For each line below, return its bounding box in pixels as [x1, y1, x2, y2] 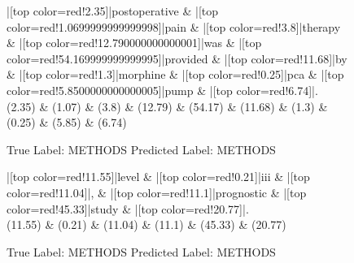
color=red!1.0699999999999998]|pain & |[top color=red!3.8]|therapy [7, 18, 341, 35]
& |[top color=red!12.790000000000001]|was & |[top [7, 34, 262, 51]
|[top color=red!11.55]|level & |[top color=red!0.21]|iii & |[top [7, 168, 310, 185]
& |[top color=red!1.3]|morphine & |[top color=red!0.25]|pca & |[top [7, 66, 344, 83]
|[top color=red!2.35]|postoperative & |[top [7, 2, 219, 19]
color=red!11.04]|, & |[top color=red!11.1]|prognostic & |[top [7, 183, 307, 200]
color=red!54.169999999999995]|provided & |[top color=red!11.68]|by [7, 50, 347, 67]
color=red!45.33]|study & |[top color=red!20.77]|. [7, 200, 249, 217]
